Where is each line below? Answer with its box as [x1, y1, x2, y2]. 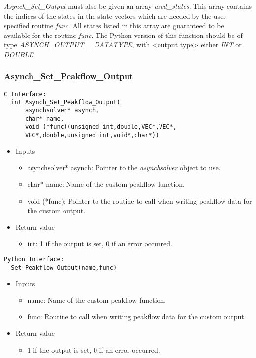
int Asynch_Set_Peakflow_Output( [11, 99, 121, 106]
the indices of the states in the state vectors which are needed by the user [4, 10, 226, 21]
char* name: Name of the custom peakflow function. [27, 179, 185, 189]
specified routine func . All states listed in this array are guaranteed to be [4, 20, 224, 31]
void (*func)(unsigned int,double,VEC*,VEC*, [25, 123, 177, 131]
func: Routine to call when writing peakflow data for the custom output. [27, 311, 246, 322]
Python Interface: [4, 255, 64, 263]
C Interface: [4, 90, 46, 98]
